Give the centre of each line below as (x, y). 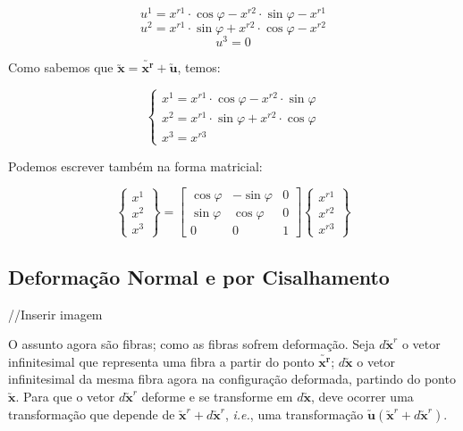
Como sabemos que (61, 67)
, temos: (199, 67)
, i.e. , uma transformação (294, 414)
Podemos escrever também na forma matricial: (135, 166)
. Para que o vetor (65, 396)
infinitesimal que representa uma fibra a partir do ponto (161, 361)
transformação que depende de (92, 414)
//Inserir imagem (55, 314)
